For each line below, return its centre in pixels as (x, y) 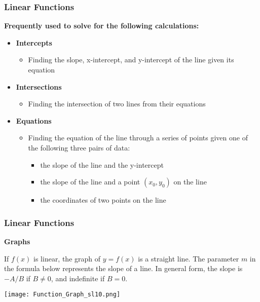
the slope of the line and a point (90, 182)
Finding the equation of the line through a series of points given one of (138, 138)
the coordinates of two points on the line (103, 200)
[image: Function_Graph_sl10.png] (62, 295)
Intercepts (34, 42)
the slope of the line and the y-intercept (102, 164)
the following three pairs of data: (79, 147)
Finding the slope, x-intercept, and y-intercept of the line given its (131, 60)
